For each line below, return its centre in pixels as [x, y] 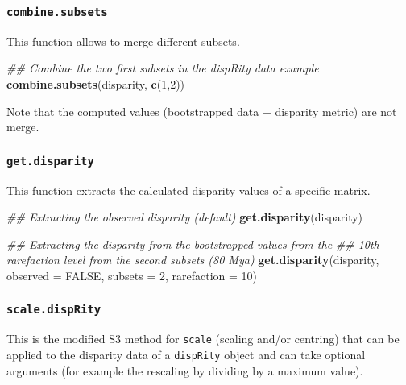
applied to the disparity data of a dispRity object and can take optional [186, 354]
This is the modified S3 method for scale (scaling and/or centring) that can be [203, 339]
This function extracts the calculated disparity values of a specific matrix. [188, 190]
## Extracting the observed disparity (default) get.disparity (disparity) [185, 217]
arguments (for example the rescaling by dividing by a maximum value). [185, 370]
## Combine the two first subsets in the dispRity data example [163, 68]
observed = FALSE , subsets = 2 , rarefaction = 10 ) [132, 275]
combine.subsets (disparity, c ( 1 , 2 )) [96, 83]
